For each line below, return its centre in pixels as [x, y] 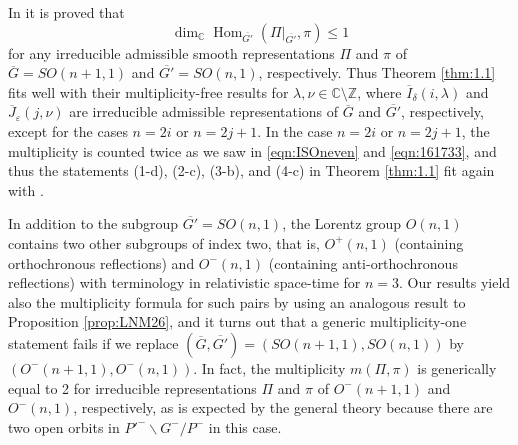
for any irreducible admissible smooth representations [171, 52]
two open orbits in [64, 426]
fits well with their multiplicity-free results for [148, 91]
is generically [457, 367]
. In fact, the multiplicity [269, 367]
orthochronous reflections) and [101, 262]
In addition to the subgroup [93, 223]
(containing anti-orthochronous [363, 262]
